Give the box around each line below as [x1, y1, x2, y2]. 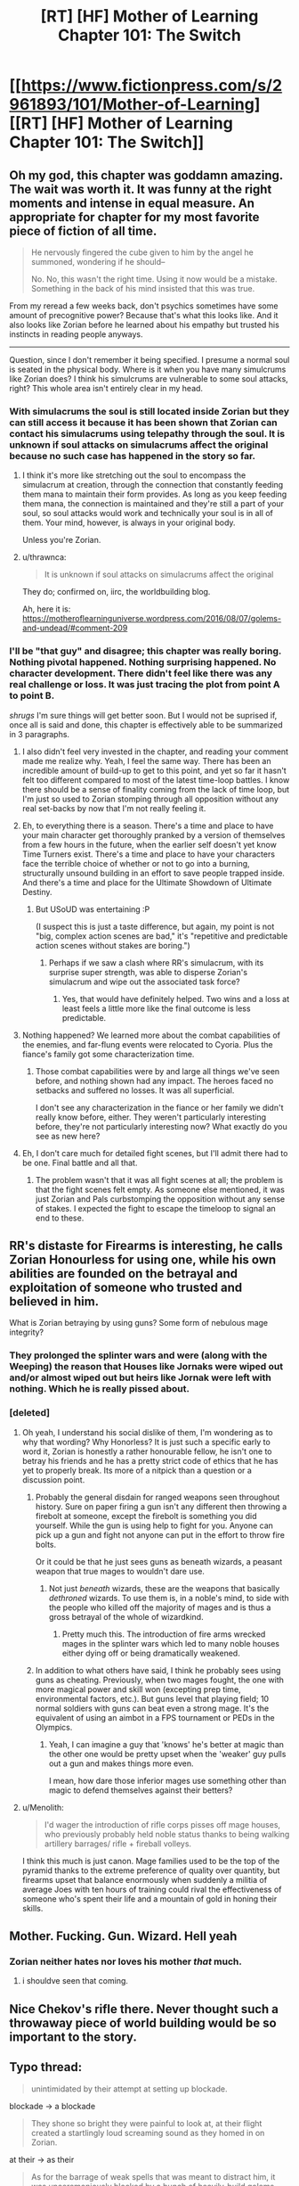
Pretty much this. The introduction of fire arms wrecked [61, 1629, 266, 1639]
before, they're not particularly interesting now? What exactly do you [35, 1121, 287, 1131]
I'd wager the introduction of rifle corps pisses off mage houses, [44, 1819, 281, 1829]
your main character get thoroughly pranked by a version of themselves [21, 829, 286, 840]
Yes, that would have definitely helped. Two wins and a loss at [61, 993, 290, 1004]
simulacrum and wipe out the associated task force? [48, 976, 240, 987]
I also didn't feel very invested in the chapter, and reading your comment [21, 746, 289, 757]
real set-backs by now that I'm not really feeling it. [21, 802, 206, 813]
